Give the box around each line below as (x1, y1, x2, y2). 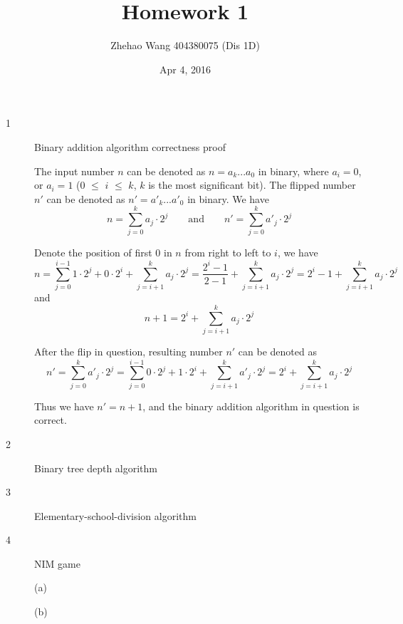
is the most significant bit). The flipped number (148, 177, 356, 192)
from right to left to (184, 245, 271, 260)
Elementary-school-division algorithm (34, 508, 197, 523)
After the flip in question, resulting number (34, 344, 223, 359)
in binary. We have (187, 191, 269, 206)
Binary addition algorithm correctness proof (34, 139, 226, 154)
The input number (34, 163, 115, 178)
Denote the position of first (34, 245, 152, 260)
